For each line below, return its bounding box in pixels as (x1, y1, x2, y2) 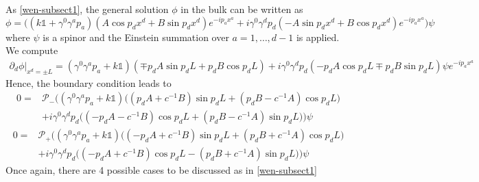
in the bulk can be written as (180, 2, 303, 16)
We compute (5, 43, 58, 57)
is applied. (296, 29, 340, 44)
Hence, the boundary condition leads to (5, 75, 172, 90)
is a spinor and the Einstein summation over (43, 29, 229, 44)
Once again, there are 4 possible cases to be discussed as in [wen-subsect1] (5, 163, 317, 177)
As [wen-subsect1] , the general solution (5, 2, 169, 16)
